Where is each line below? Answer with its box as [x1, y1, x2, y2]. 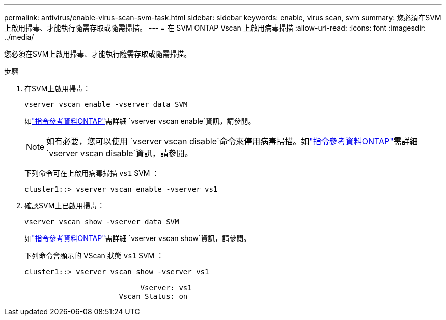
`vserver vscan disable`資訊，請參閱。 [46, 148, 193, 158]
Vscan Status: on [119, 292, 188, 300]
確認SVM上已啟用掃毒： [24, 201, 105, 210]
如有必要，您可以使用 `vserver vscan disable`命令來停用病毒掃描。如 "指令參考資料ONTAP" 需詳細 [46, 136, 418, 146]
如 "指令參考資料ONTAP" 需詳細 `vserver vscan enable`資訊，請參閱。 [24, 117, 256, 125]
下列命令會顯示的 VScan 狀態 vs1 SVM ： [24, 251, 164, 260]
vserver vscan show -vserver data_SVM [24, 218, 179, 226]
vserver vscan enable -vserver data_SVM [24, 100, 188, 109]
